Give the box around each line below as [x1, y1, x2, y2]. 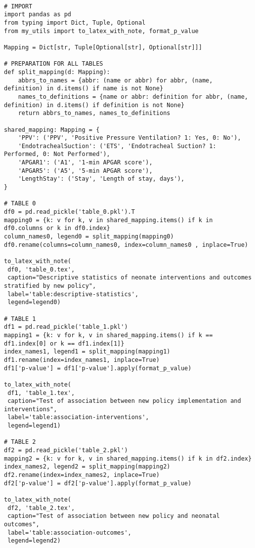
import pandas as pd [4, 11, 72, 18]
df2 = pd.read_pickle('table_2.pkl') [4, 447, 128, 454]
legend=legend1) [7, 422, 61, 430]
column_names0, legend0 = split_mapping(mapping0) [4, 233, 174, 240]
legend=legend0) [7, 299, 61, 306]
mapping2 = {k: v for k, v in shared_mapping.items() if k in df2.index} [4, 455, 252, 462]
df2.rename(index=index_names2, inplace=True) [4, 471, 160, 479]
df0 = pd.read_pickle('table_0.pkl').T [4, 208, 135, 216]
